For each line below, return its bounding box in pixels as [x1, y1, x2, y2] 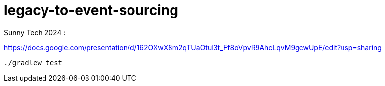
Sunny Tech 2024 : [4, 28, 66, 37]
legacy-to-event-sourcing [4, 2, 178, 19]
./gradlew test [4, 58, 63, 67]
